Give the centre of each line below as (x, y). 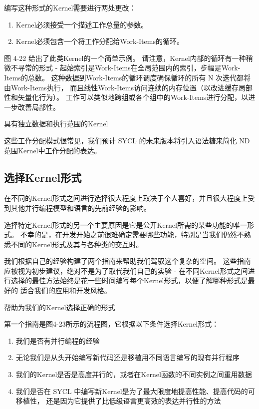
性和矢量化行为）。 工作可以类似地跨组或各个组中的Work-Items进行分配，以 (126, 97)
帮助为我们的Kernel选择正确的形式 (60, 307)
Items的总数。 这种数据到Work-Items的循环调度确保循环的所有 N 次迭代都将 (128, 77)
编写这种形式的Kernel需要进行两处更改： (70, 7)
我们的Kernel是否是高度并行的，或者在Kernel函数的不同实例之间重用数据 (134, 374)
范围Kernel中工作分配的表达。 (53, 150)
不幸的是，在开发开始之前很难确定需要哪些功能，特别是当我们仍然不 (132, 234)
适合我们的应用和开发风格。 (66, 290)
